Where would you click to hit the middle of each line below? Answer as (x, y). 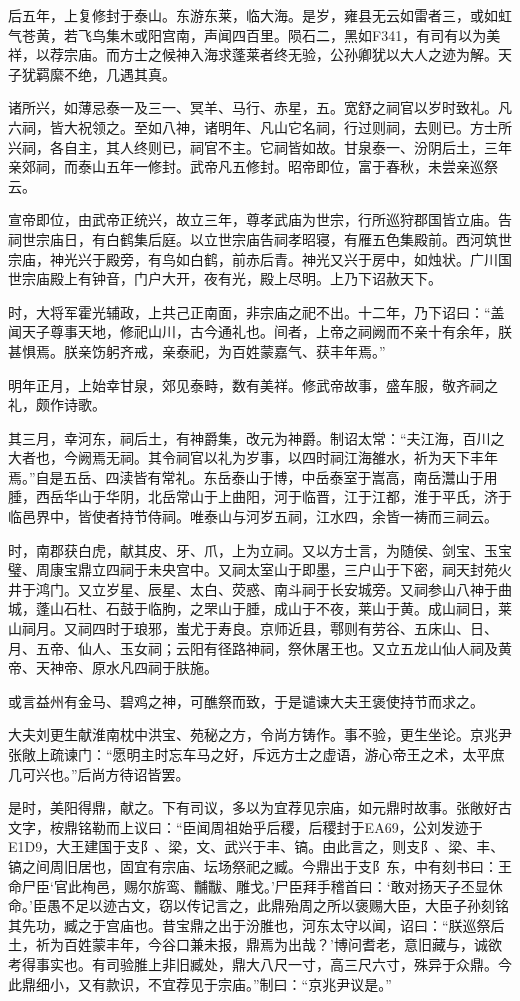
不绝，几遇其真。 (119, 73)
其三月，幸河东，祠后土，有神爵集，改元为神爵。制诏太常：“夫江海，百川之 (256, 437)
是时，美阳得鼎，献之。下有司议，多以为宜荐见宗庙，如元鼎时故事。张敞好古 (260, 807)
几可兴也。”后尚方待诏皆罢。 (99, 773)
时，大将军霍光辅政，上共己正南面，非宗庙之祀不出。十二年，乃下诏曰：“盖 (256, 311)
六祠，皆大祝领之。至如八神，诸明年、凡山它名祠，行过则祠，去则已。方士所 (260, 126)
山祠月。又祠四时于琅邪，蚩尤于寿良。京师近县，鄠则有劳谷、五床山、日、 (253, 628)
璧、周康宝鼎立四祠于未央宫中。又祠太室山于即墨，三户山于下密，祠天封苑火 (260, 569)
